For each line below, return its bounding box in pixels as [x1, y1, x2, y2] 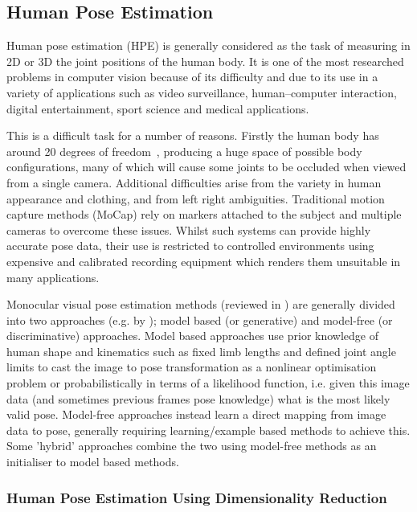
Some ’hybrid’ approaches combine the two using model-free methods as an [6, 437, 377, 454]
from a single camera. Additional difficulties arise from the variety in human [6, 174, 382, 190]
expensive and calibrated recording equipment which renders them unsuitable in [6, 252, 401, 269]
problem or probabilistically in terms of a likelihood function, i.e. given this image [6, 375, 410, 391]
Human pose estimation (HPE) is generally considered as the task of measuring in [6, 37, 411, 54]
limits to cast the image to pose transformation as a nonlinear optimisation [6, 358, 377, 375]
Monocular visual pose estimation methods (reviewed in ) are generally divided [6, 296, 395, 313]
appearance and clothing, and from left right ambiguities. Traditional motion [6, 190, 385, 207]
